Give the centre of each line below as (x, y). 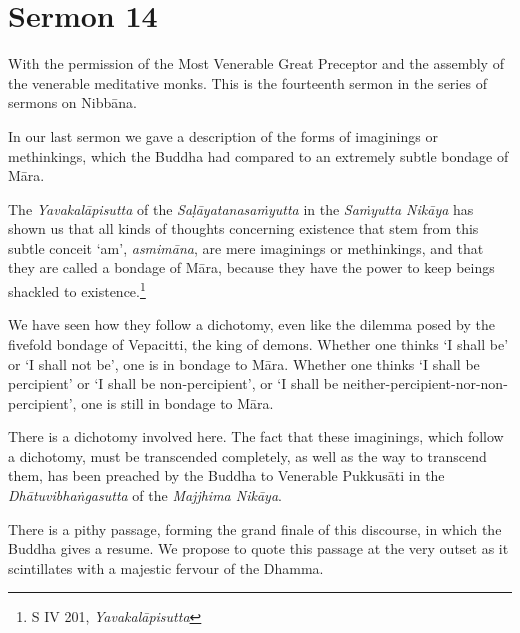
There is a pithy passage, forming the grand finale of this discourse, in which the (255, 528)
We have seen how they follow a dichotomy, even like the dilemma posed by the (251, 324)
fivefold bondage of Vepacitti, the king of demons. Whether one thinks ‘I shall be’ (258, 343)
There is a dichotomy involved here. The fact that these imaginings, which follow (256, 436)
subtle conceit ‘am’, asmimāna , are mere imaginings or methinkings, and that (246, 247)
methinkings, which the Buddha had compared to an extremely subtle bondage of (258, 155)
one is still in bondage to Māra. (177, 402)
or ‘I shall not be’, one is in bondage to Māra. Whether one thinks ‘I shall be (244, 363)
